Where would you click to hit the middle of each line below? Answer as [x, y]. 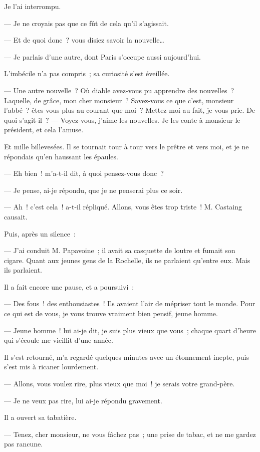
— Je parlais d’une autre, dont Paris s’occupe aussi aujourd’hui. [102, 56]
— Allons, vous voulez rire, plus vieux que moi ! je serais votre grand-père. [119, 384]
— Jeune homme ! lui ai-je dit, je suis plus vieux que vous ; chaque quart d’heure [130, 330]
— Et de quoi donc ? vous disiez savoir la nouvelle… [84, 40]
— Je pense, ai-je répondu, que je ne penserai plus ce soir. [93, 190]
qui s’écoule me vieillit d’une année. [59, 340]
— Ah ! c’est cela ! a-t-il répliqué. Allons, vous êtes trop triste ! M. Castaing [123, 207]
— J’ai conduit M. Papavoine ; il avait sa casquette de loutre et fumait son [120, 250]
